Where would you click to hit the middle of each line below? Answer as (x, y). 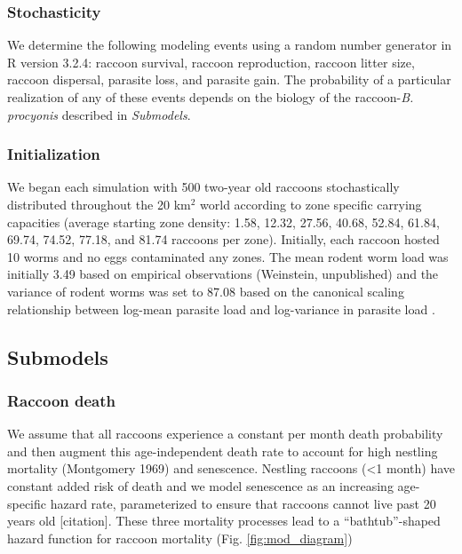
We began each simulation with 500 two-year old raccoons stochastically (203, 187)
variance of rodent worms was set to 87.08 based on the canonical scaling (206, 291)
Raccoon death (62, 400)
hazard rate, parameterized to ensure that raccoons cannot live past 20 (243, 503)
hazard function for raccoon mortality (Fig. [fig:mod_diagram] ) (180, 538)
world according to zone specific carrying (311, 204)
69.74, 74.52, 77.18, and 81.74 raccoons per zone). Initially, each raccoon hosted (223, 239)
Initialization (54, 154)
